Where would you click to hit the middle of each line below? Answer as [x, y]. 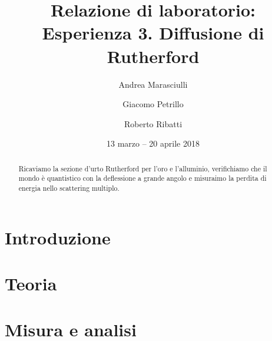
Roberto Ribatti [153, 123]
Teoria [31, 284]
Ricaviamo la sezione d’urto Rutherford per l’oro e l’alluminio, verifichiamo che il [143, 168]
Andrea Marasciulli [153, 84]
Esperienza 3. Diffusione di [153, 33]
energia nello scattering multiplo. [69, 188]
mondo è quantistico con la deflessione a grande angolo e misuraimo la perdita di [142, 178]
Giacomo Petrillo [153, 104]
